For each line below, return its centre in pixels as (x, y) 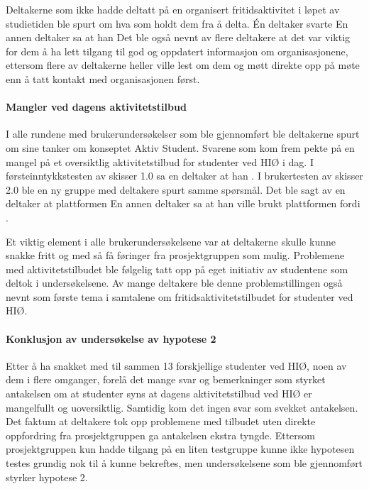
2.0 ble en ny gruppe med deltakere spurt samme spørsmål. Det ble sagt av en (176, 189)
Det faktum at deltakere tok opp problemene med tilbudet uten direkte (161, 421)
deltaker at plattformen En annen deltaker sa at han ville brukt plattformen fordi (183, 203)
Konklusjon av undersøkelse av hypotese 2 (111, 338)
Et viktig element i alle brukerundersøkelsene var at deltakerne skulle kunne (171, 241)
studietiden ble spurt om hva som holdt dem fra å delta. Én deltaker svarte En (177, 23)
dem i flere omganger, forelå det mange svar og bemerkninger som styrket (166, 379)
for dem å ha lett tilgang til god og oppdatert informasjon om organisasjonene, (177, 51)
